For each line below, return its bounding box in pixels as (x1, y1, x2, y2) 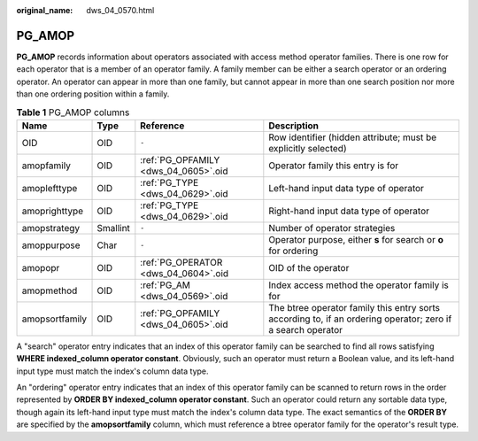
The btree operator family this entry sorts (268, 301, 440, 313)
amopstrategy (21, 221, 81, 234)
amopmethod (21, 284, 78, 297)
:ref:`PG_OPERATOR (140, 256, 223, 268)
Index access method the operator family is (268, 279, 449, 291)
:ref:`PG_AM (140, 279, 190, 291)
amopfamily (21, 159, 71, 172)
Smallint (96, 221, 130, 234)
